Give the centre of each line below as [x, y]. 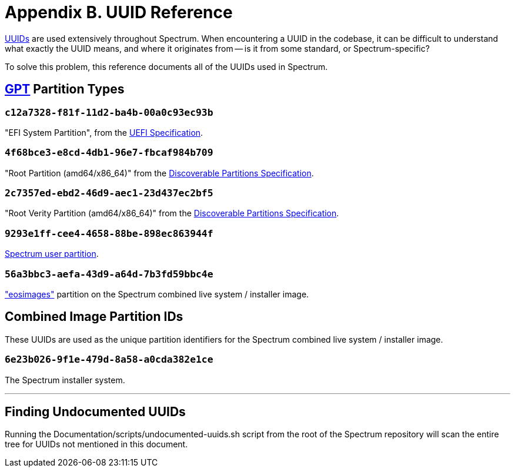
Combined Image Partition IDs [94, 317]
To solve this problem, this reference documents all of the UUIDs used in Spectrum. [166, 66]
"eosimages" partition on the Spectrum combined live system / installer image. [157, 294]
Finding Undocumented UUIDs [95, 411]
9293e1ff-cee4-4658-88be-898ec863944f [109, 233]
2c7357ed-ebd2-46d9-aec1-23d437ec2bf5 [109, 193]
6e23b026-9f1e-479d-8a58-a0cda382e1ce [109, 360]
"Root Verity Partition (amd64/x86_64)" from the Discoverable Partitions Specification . [172, 213]
